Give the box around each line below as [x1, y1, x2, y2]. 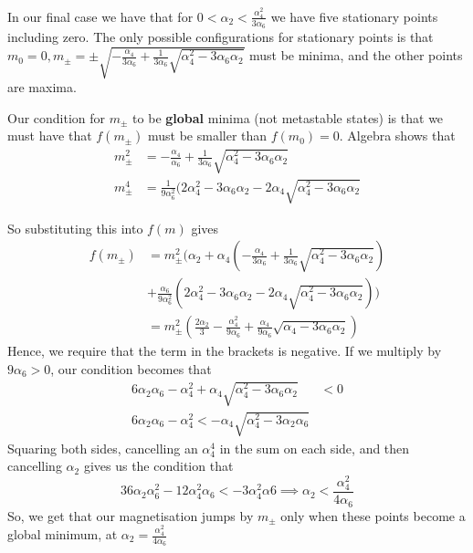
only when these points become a [280, 506, 466, 525]
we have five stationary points [270, 6, 438, 26]
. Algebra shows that [339, 126, 456, 145]
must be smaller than [148, 126, 268, 145]
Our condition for [7, 108, 106, 127]
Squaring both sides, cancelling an [7, 438, 198, 457]
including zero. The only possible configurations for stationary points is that [7, 27, 434, 47]
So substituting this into [7, 218, 143, 237]
